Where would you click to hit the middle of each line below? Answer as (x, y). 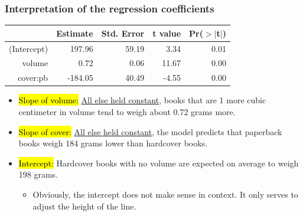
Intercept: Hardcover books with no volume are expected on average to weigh (159, 163)
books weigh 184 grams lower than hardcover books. (113, 143)
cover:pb (33, 78)
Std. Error (123, 33)
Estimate (75, 33)
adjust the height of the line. (84, 206)
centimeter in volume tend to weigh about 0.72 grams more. (127, 111)
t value (167, 33)
